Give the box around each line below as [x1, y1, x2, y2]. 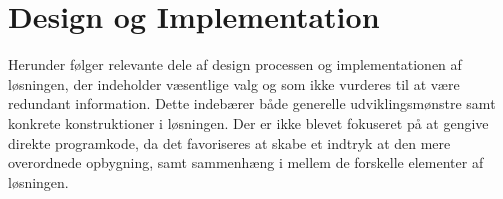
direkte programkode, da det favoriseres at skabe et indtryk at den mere [8, 132, 451, 153]
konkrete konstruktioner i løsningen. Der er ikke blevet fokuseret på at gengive [8, 112, 489, 133]
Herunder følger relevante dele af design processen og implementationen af [8, 54, 462, 75]
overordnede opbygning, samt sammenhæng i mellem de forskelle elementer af [8, 152, 484, 173]
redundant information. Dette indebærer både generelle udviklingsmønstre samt [8, 93, 496, 114]
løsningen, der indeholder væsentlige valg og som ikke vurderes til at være [8, 73, 460, 94]
